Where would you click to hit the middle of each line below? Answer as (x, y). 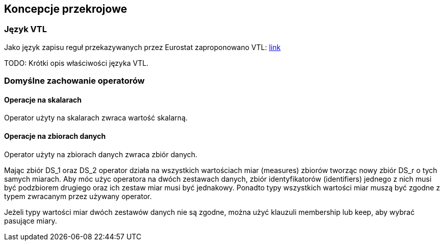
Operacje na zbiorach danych (55, 136)
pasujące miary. (31, 220)
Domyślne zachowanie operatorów (74, 81)
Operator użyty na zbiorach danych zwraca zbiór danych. (101, 154)
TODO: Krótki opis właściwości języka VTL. (76, 63)
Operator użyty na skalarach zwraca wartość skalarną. (96, 118)
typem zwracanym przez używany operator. (78, 196)
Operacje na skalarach (43, 100)
